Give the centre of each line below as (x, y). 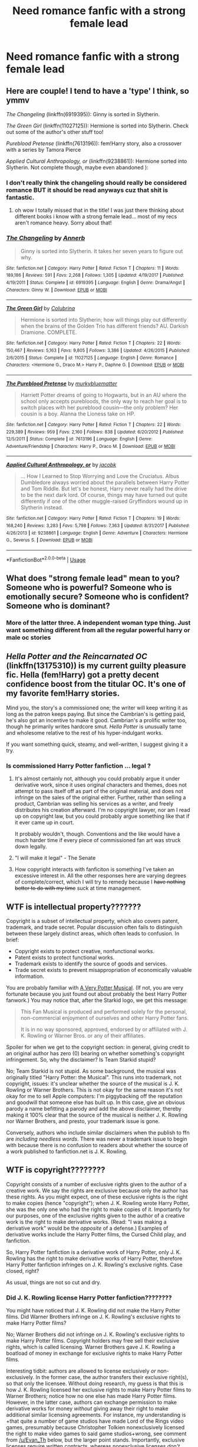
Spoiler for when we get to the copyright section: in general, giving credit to (98, 1047)
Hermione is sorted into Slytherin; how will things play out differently (103, 320)
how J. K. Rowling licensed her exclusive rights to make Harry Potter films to (99, 1390)
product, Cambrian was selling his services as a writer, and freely (94, 804)
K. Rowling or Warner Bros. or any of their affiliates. (83, 1035)
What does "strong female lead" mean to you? (93, 579)
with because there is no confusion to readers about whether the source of (97, 1145)
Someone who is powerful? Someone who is (89, 587)
